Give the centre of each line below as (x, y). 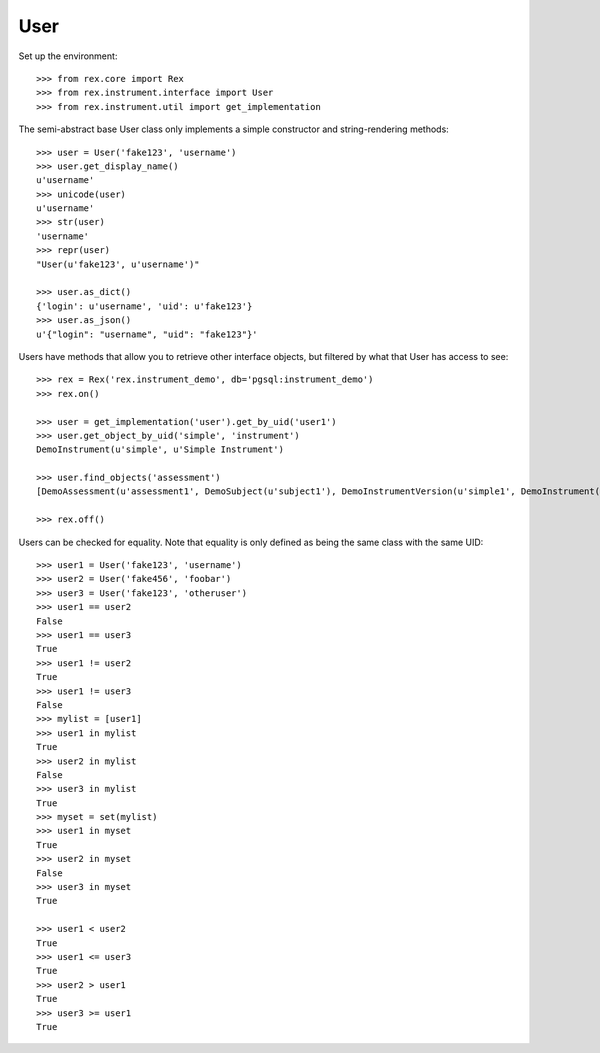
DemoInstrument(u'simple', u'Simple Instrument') (160, 449)
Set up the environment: (68, 56)
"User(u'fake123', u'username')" (118, 264)
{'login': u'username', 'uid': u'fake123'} (144, 306)
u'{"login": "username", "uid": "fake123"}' (147, 334)
